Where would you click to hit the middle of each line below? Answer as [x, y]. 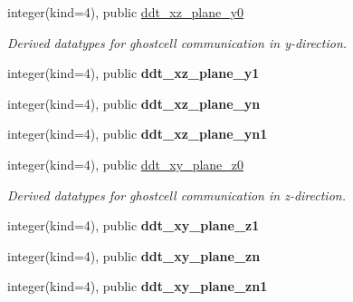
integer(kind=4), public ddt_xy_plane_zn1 [138, 286]
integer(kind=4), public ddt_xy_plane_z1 [134, 225]
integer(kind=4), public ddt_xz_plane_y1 [134, 73]
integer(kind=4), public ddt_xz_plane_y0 [126, 12]
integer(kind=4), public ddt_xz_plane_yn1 [138, 134]
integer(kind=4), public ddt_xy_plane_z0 [126, 164]
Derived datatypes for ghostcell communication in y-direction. [177, 42]
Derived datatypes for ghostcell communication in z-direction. [176, 195]
